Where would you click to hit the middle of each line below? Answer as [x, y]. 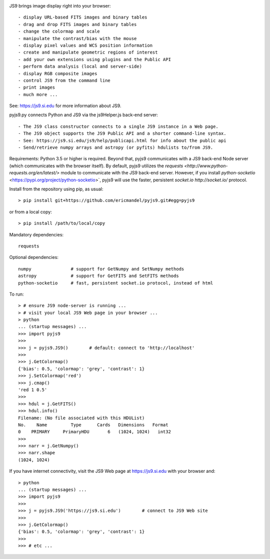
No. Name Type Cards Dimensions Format [93, 425]
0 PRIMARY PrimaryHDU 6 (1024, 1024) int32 [94, 432]
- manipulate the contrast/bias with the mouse [77, 38]
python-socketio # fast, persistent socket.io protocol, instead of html [116, 283]
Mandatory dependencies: [36, 234]
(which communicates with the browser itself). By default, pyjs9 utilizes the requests [96, 166]
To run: [17, 294]
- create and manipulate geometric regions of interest [88, 52]
